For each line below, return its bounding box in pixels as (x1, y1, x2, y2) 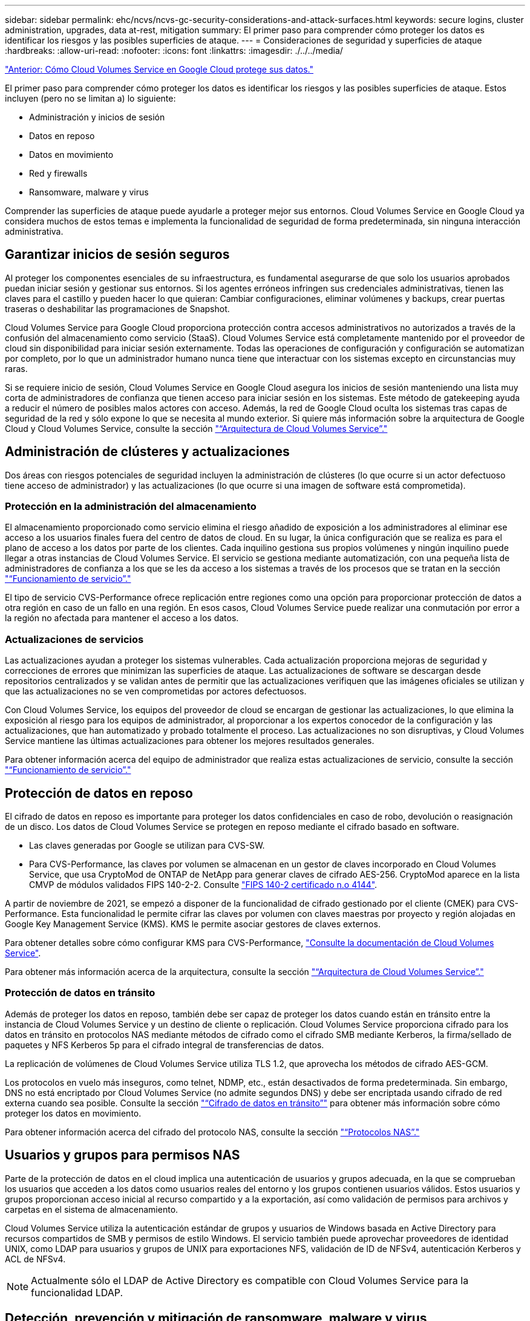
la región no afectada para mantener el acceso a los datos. (5, 613, 239, 624)
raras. (5, 363, 28, 374)
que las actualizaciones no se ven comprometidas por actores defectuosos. (5, 686, 307, 697)
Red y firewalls (29, 168, 88, 178)
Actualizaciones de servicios (5, 633, 144, 645)
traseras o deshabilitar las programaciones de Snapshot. (5, 303, 230, 314)
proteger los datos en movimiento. (5, 1107, 142, 1118)
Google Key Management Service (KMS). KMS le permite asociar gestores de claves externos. (5, 919, 381, 930)
